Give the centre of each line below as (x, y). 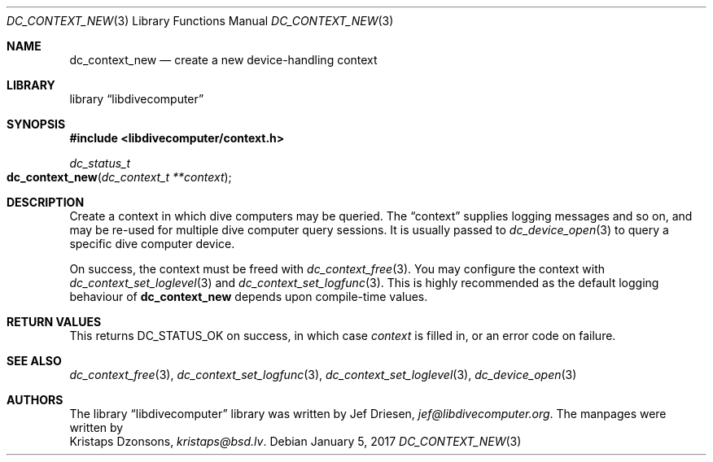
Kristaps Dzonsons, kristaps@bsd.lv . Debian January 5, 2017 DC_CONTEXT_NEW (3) (295, 441)
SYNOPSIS (36, 124)
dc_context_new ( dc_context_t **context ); (119, 177)
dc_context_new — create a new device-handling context (223, 60)
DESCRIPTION (46, 202)
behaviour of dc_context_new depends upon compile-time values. (249, 296)
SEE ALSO (34, 361)
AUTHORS (35, 400)
